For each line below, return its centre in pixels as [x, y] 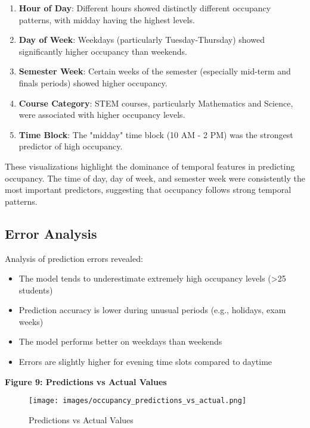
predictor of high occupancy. [71, 146]
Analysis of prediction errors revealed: [74, 258]
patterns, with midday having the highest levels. [107, 19]
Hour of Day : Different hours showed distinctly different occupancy [145, 8]
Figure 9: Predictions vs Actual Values [86, 381]
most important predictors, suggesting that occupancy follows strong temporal [148, 190]
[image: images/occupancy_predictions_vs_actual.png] [138, 401]
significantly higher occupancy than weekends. [103, 51]
